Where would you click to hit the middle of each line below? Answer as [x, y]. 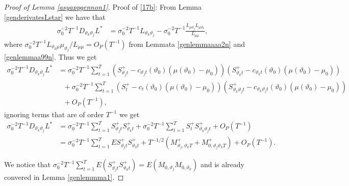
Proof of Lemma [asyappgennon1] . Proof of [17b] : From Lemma [103, 7]
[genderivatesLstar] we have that [55, 17]
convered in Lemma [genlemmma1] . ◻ [64, 177]
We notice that [27, 164]
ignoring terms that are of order [54, 114]
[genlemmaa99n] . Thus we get [51, 57]
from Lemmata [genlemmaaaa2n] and [187, 44]
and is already [222, 164]
